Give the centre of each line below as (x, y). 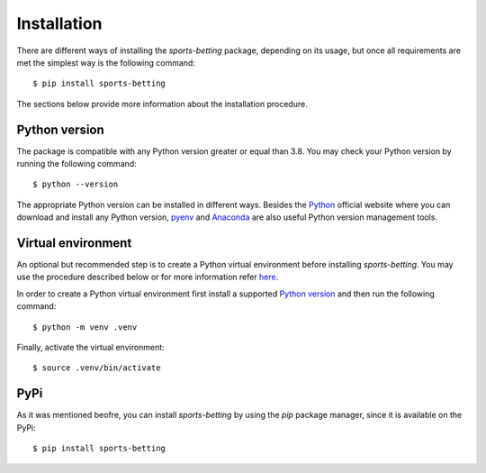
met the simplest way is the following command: (106, 62)
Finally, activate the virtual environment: (91, 348)
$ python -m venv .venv (85, 327)
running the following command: (76, 164)
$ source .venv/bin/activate (97, 368)
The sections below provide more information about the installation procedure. (162, 104)
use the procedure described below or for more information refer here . (148, 277)
